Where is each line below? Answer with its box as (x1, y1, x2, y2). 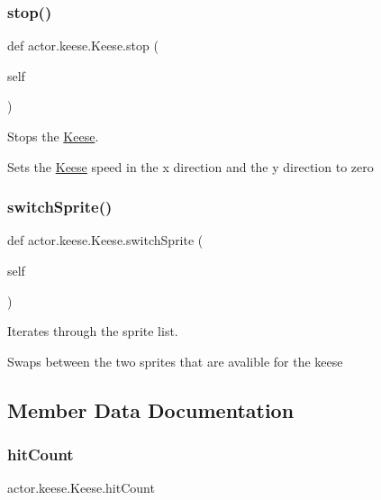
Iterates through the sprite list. (7, 322, 178, 341)
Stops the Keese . (7, 127, 99, 145)
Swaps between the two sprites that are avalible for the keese (7, 351, 343, 370)
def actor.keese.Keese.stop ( (7, 36, 159, 55)
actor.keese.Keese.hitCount (7, 478, 155, 497)
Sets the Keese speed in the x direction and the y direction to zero (7, 157, 374, 176)
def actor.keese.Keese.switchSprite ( (7, 231, 204, 250)
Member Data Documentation (7, 395, 295, 423)
